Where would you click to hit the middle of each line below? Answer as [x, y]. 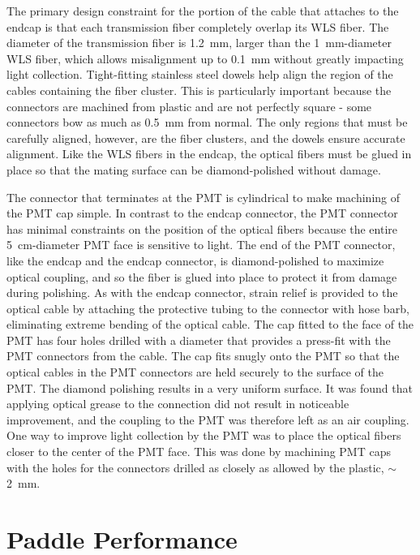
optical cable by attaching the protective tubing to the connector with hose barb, [208, 308]
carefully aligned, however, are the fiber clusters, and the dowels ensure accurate [206, 138]
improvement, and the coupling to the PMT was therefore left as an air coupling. [208, 419]
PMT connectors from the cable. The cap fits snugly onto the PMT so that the [203, 356]
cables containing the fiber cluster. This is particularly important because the [199, 90]
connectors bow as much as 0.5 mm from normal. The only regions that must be [207, 122]
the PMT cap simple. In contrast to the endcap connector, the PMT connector [202, 213]
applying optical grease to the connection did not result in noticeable [178, 404]
